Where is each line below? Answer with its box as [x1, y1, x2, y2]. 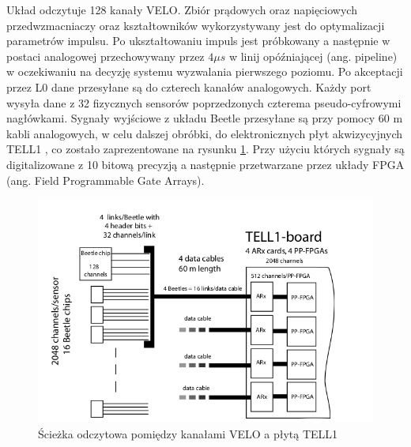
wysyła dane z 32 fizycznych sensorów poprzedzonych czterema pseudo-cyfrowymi [6, 94, 402, 111]
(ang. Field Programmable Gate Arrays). [6, 171, 205, 188]
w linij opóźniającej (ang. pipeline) [228, 47, 398, 64]
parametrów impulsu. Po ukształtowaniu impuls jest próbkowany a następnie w [6, 32, 390, 49]
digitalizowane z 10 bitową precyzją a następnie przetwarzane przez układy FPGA [6, 156, 405, 172]
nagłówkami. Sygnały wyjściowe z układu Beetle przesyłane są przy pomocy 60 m [6, 110, 403, 126]
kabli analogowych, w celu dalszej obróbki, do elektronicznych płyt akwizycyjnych [6, 125, 403, 141]
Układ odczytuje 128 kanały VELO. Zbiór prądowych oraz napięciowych [6, 2, 357, 17]
